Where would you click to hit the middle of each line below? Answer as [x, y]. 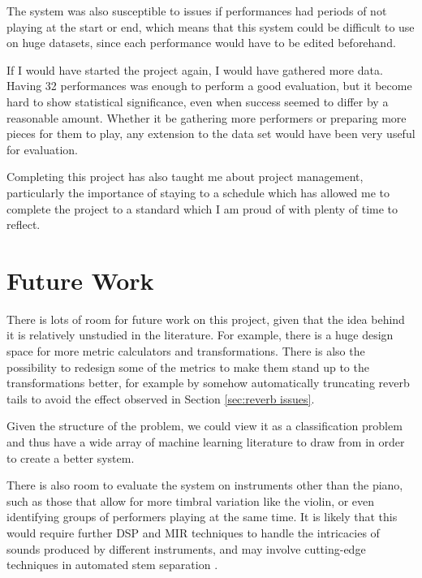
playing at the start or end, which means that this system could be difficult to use [211, 26]
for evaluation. [42, 149]
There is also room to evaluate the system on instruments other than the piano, [205, 485]
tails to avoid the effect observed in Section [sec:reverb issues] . [161, 398]
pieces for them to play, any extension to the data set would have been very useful [211, 134]
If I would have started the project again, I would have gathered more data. [195, 69]
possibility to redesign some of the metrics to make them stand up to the [188, 367]
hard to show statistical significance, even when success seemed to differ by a [198, 101]
